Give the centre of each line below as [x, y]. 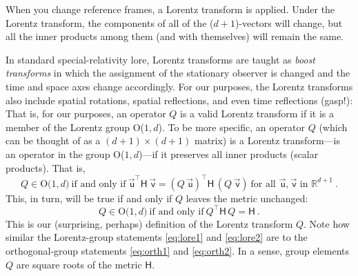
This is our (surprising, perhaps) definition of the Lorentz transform [149, 223]
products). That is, [46, 167]
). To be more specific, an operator [232, 127]
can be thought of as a [53, 140]
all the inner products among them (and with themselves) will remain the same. [175, 36]
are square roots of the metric [79, 264]
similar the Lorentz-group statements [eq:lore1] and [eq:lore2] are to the [157, 237]
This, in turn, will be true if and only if [89, 198]
